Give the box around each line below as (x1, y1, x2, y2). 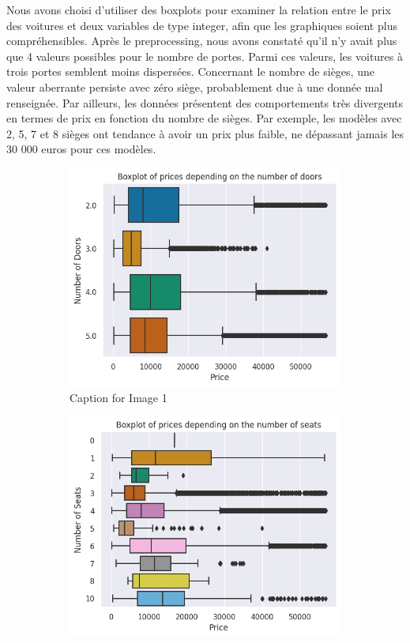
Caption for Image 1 (70, 389, 167, 405)
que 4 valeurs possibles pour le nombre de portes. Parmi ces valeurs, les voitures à (6, 47, 403, 64)
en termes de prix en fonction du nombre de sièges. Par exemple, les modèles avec (6, 110, 402, 126)
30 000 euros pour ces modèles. (6, 141, 156, 157)
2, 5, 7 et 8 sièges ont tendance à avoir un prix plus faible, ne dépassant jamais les (6, 125, 404, 141)
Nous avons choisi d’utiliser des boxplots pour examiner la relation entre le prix (6, 2, 391, 17)
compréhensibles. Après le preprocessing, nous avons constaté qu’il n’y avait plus (6, 32, 397, 49)
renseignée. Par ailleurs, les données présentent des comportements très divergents (6, 94, 403, 111)
